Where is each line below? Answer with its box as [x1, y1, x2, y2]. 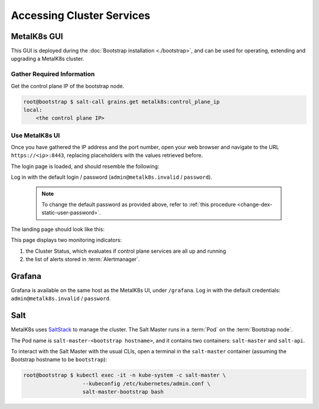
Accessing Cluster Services [11, 9, 151, 22]
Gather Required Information [11, 70, 95, 78]
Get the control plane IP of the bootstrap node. [11, 82, 125, 89]
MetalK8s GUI [11, 31, 63, 41]
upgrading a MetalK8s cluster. [11, 55, 84, 62]
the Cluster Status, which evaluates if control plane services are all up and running [25, 247, 226, 255]
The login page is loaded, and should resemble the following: [11, 163, 159, 170]
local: [23, 107, 43, 113]
